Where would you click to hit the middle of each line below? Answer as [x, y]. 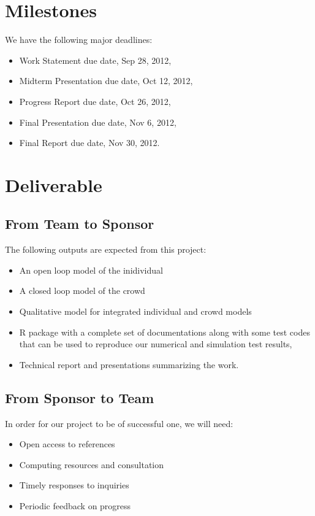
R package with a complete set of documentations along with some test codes [165, 332]
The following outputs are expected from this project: [106, 249]
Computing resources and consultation [92, 464]
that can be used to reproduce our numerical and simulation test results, [156, 344]
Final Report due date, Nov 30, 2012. [89, 143]
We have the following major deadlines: [79, 40]
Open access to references [67, 444]
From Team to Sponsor [80, 224]
